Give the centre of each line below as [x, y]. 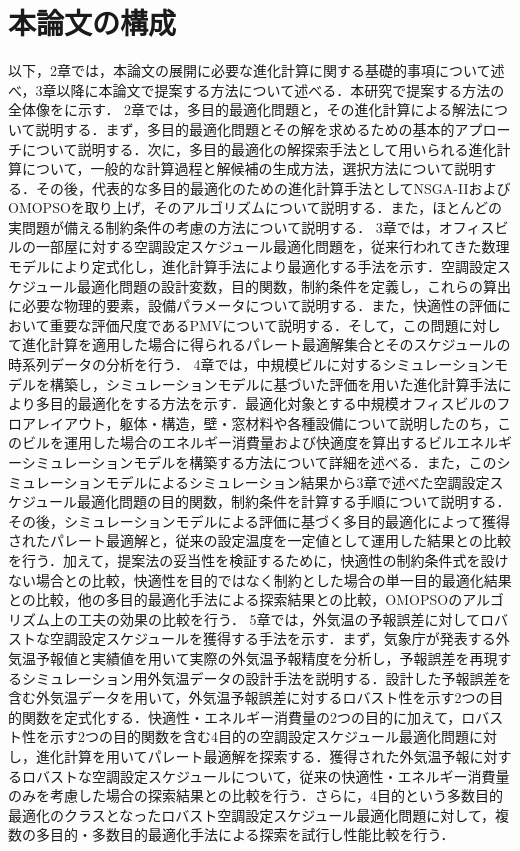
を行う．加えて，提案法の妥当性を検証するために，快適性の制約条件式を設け [258, 559]
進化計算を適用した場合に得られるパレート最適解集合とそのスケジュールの [266, 344]
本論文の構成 [92, 22]
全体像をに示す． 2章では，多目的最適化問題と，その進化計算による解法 [244, 109]
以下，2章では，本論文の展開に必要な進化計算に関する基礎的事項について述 [256, 70]
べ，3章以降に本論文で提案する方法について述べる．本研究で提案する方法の [256, 89]
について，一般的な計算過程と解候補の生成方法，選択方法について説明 [252, 168]
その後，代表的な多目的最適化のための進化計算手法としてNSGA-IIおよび [273, 187]
